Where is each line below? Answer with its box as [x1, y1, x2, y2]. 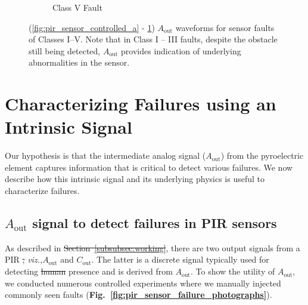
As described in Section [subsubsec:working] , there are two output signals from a [5, 241, 300, 254]
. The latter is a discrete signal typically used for [91, 253, 269, 266]
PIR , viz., [5, 253, 43, 266]
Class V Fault [52, 1, 102, 13]
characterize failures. [5, 184, 80, 197]
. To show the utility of [190, 265, 275, 278]
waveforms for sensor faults [175, 21, 275, 33]
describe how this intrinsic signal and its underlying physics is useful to [5, 172, 265, 185]
